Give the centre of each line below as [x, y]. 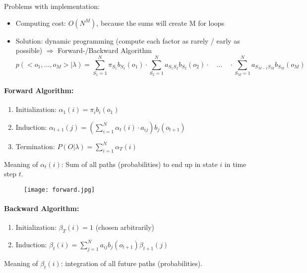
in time [235, 164]
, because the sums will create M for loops [160, 23]
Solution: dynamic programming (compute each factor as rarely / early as [128, 40]
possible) [29, 50]
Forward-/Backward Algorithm [105, 50]
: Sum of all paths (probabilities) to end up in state [139, 164]
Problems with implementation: [52, 6]
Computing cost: [41, 23]
